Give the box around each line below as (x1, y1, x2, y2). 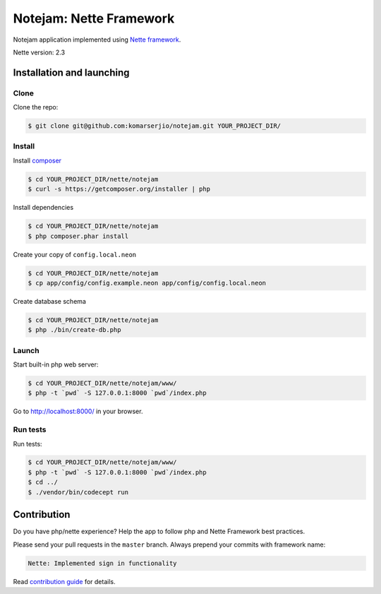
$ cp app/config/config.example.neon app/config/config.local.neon (28, 279, 267, 287)
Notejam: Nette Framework (13, 11, 175, 26)
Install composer (13, 156, 62, 165)
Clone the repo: (13, 103, 59, 112)
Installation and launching (13, 66, 130, 78)
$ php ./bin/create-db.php (28, 326, 121, 334)
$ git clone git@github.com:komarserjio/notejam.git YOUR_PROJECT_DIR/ (28, 122, 282, 130)
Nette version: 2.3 (13, 48, 66, 57)
